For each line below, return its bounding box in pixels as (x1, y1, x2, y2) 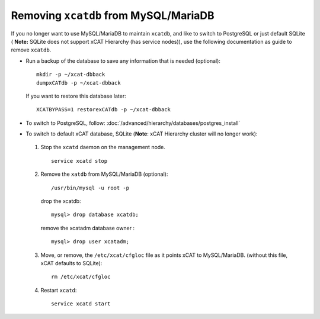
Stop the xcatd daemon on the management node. (40, 144, 166, 151)
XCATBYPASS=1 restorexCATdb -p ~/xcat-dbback (36, 107, 171, 113)
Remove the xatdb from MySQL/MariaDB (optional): (40, 170, 168, 178)
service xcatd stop (51, 157, 108, 164)
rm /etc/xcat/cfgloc (51, 273, 111, 281)
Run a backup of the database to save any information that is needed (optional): (25, 57, 220, 65)
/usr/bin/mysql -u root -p (51, 184, 130, 191)
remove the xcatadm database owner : (40, 224, 135, 231)
